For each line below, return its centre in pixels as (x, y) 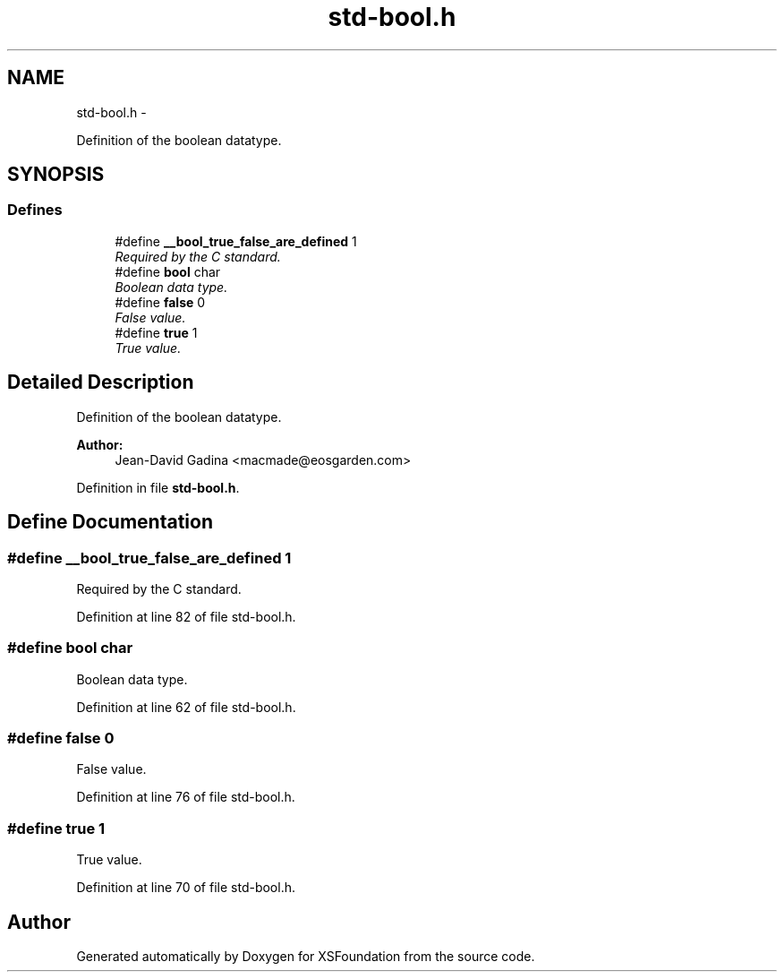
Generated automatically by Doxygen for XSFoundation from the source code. (306, 956)
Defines (35, 210)
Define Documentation (110, 522)
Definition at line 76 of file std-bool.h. (186, 797)
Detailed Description (101, 382)
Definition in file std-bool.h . (158, 487)
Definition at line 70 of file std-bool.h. (186, 888)
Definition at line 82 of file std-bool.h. (186, 616)
